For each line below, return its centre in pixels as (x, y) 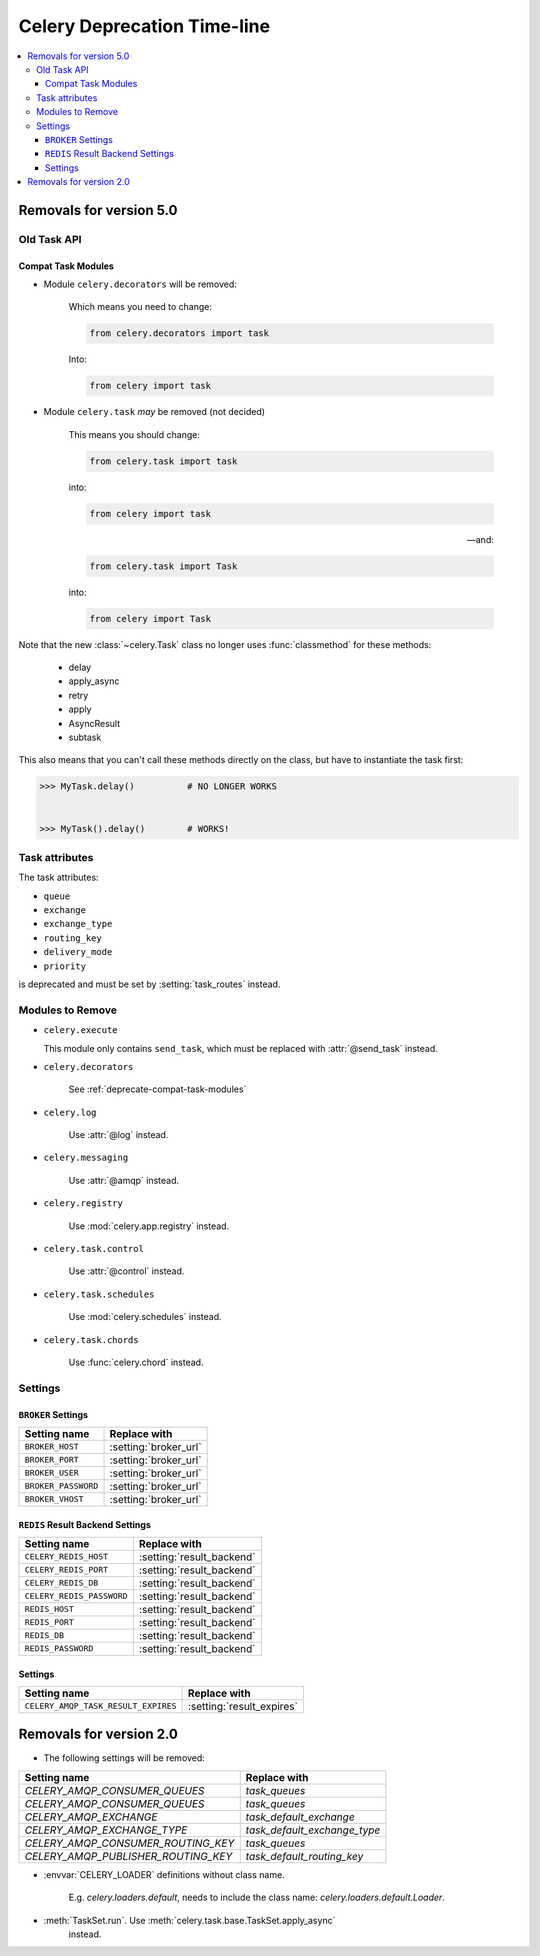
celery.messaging (86, 1158)
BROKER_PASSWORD (61, 1486)
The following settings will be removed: (124, 1758)
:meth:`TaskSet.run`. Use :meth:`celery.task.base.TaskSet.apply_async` (189, 1920)
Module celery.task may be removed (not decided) (154, 412)
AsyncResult (94, 723)
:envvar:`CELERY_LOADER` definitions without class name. (164, 1874)
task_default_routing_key (304, 1856)
